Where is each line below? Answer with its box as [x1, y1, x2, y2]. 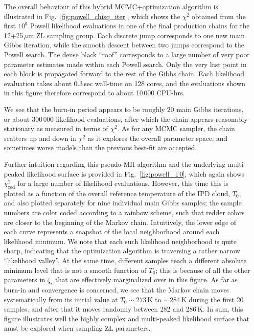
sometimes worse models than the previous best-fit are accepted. [4, 142, 197, 153]
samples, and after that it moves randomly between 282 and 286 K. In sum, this [4, 304, 243, 314]
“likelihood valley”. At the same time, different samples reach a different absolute [4, 255, 247, 266]
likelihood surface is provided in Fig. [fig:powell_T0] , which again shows [27, 168, 245, 179]
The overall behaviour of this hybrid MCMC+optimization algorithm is [4, 1, 218, 11]
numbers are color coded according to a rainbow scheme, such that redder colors [4, 207, 245, 218]
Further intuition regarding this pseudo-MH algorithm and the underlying [4, 158, 226, 169]
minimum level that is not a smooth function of [4, 265, 147, 275]
